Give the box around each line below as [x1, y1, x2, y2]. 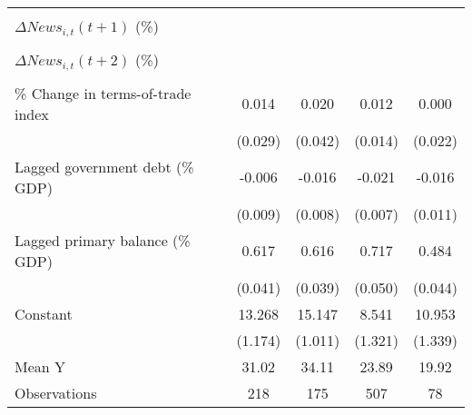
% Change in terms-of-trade [15, 82, 192, 104]
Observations [15, 381, 97, 403]
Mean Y [15, 355, 66, 377]
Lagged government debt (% [15, 155, 194, 177]
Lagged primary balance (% [15, 229, 191, 251]
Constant [15, 302, 73, 324]
